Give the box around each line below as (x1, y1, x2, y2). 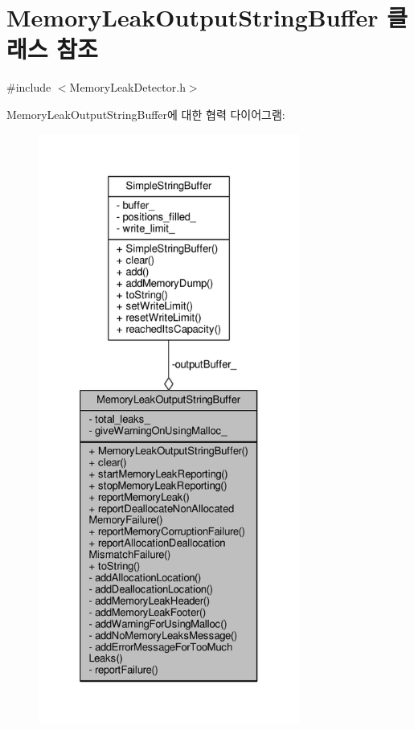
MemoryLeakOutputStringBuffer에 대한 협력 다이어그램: (6, 105, 285, 122)
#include (6, 79, 51, 96)
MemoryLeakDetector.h (69, 79, 186, 96)
